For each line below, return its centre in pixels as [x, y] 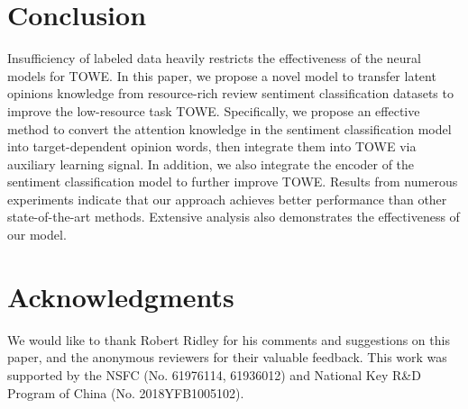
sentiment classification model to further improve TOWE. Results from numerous [233, 182]
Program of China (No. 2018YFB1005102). [126, 392]
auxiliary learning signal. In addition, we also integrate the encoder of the [211, 164]
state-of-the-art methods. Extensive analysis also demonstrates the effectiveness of [234, 217]
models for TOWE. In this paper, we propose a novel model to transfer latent [222, 75]
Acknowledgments [121, 296]
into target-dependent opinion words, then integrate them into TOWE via [212, 146]
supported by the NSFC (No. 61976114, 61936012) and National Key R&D [214, 374]
